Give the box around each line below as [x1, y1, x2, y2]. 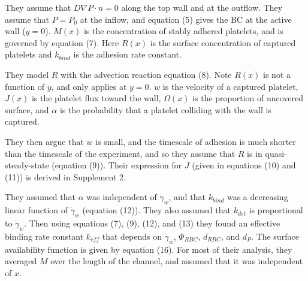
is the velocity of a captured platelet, [162, 80, 298, 92]
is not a [263, 68, 291, 80]
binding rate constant [5, 229, 84, 242]
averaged [5, 255, 37, 267]
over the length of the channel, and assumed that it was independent [50, 255, 303, 267]
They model [5, 68, 49, 80]
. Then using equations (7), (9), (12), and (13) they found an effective [24, 216, 280, 229]
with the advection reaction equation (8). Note [61, 68, 232, 80]
